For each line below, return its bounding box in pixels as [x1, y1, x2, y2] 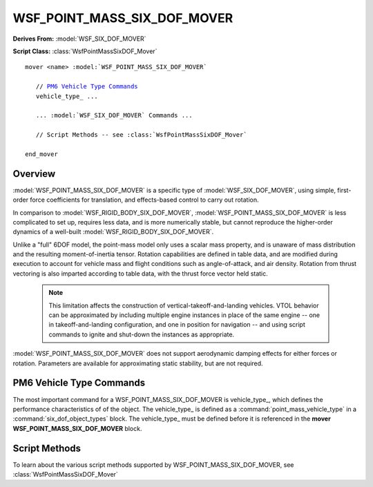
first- [337, 186, 352, 194]
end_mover [25, 150, 58, 158]
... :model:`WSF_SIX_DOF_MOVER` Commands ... [35, 111, 193, 120]
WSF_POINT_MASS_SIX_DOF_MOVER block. [12, 424, 142, 432]
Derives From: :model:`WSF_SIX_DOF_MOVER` [12, 35, 146, 43]
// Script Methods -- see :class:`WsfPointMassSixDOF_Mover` [35, 131, 248, 139]
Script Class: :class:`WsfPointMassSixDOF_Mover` [12, 47, 157, 55]
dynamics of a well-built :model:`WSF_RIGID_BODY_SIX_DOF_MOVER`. [12, 228, 214, 236]
